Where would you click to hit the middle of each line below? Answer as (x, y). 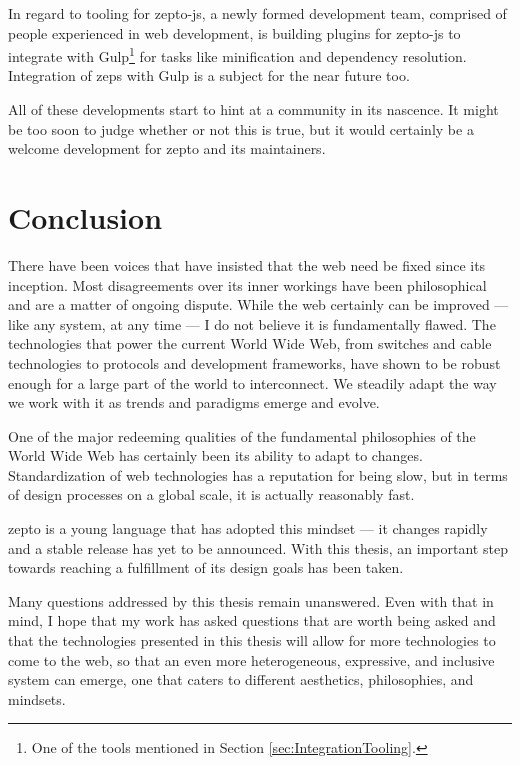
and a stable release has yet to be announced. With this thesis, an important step (258, 547)
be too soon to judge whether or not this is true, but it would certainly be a (241, 128)
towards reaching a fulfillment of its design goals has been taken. (206, 567)
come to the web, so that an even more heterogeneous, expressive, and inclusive (251, 659)
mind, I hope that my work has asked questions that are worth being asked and (252, 620)
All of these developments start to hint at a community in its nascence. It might (253, 109)
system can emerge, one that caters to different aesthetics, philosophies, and (241, 679)
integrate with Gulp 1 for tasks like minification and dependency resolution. (237, 54)
